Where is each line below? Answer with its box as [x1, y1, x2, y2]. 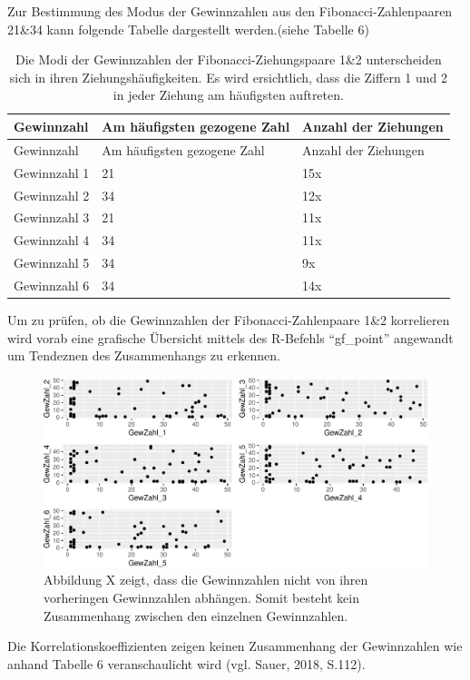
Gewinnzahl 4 [14, 231, 90, 250]
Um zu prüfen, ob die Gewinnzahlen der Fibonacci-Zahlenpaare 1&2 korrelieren [7, 310, 450, 329]
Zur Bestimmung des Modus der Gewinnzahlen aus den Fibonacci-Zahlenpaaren [7, 2, 453, 20]
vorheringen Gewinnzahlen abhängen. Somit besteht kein [44, 588, 359, 607]
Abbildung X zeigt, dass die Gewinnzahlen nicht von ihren [44, 570, 368, 589]
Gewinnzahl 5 [14, 253, 90, 272]
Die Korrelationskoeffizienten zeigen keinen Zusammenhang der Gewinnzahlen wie [7, 636, 463, 655]
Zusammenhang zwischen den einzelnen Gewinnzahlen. [44, 606, 348, 625]
